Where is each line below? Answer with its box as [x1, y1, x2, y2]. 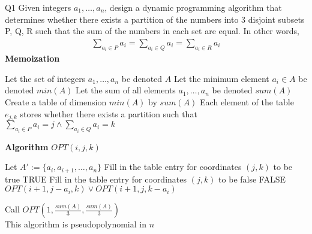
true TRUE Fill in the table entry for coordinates [5, 172, 187, 185]
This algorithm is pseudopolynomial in [5, 218, 146, 230]
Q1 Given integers [5, 1, 71, 13]
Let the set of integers [5, 72, 86, 84]
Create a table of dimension [5, 96, 107, 108]
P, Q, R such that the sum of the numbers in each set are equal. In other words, [5, 25, 299, 37]
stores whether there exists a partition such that [20, 107, 197, 120]
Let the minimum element [173, 72, 269, 84]
